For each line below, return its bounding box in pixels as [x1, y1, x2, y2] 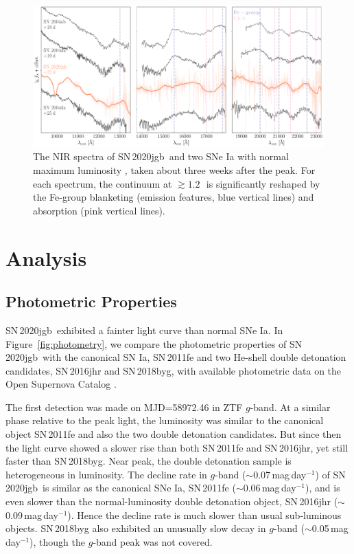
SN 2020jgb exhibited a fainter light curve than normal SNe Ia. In [5, 322, 283, 337]
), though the [29, 534, 86, 549]
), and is [305, 480, 340, 495]
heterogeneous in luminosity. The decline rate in [5, 467, 207, 481]
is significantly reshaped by [206, 176, 320, 190]
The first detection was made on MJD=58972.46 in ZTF [5, 399, 243, 414]
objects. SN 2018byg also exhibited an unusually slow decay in [5, 521, 266, 535]
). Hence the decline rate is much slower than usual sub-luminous [67, 507, 342, 522]
